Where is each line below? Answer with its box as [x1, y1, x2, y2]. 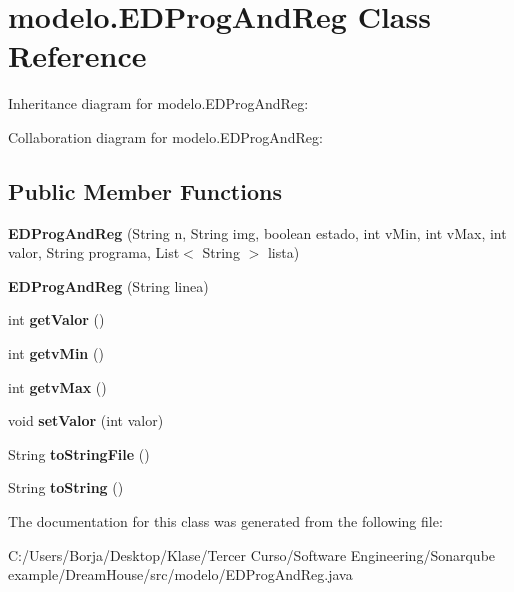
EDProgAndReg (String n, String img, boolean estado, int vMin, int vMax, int [8, 222, 507, 243]
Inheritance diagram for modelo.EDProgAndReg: [8, 93, 309, 114]
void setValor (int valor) [8, 410, 164, 431]
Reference [8, 35, 147, 76]
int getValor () [8, 309, 105, 330]
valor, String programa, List [8, 242, 180, 263]
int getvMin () [8, 343, 104, 364]
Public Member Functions [8, 175, 282, 206]
